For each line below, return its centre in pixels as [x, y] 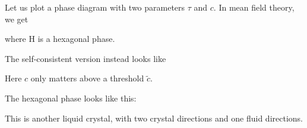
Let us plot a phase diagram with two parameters [95, 7]
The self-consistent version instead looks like [86, 58]
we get [17, 19]
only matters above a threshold [87, 78]
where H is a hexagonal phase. [60, 39]
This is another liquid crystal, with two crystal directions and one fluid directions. [154, 118]
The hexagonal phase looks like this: [71, 98]
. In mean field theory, [254, 7]
